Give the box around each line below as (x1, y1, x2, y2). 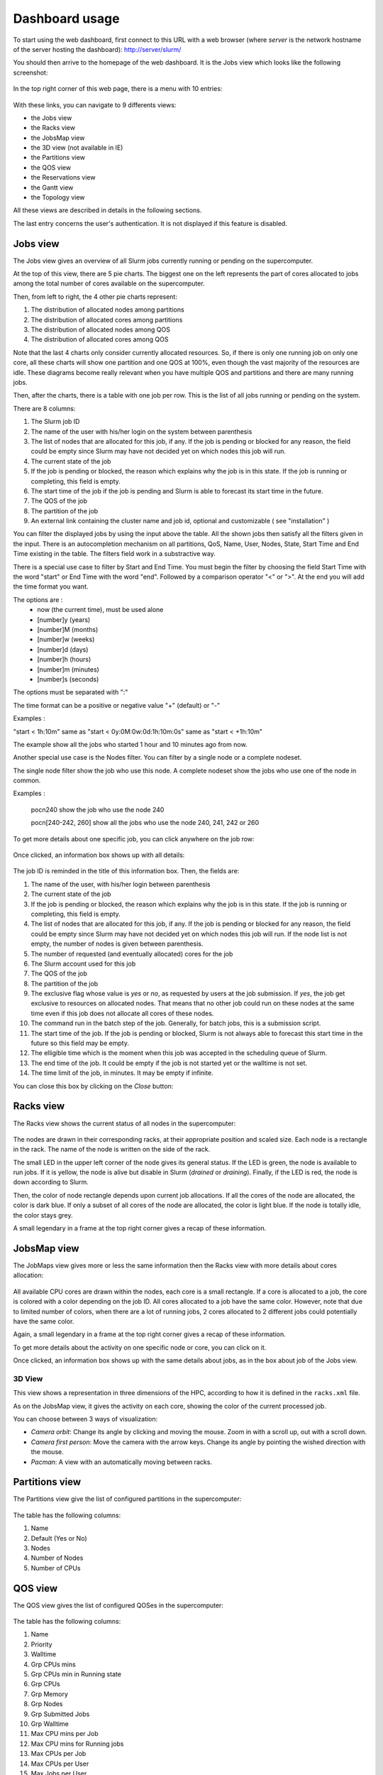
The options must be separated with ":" (13, 688, 128, 697)
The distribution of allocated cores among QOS (30, 335, 169, 344)
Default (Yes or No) (30, 1534, 87, 1542)
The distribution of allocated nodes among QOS (30, 325, 170, 334)
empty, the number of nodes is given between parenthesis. (30, 939, 204, 948)
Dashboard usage (13, 11, 120, 26)
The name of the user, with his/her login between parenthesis (30, 880, 211, 888)
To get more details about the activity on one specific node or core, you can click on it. (13, 1343, 267, 1352)
